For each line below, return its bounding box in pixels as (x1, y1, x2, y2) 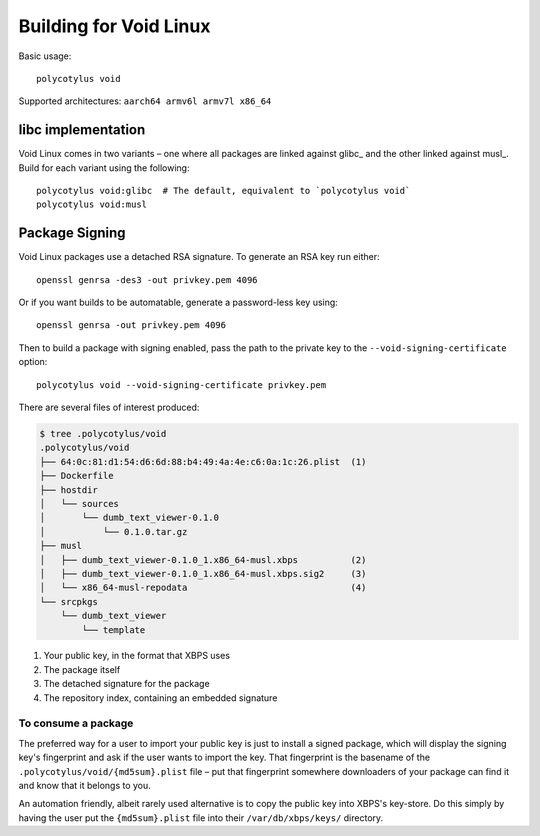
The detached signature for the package (43, 678, 210, 690)
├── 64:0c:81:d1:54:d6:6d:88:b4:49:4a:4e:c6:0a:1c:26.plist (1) (39, 456, 367, 467)
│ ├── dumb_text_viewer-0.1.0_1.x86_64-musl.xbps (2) (39, 554, 367, 565)
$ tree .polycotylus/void (39, 428, 167, 440)
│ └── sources (39, 498, 120, 509)
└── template (81, 624, 146, 635)
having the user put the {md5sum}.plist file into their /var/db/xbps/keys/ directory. (18, 811, 384, 824)
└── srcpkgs (39, 596, 99, 607)
